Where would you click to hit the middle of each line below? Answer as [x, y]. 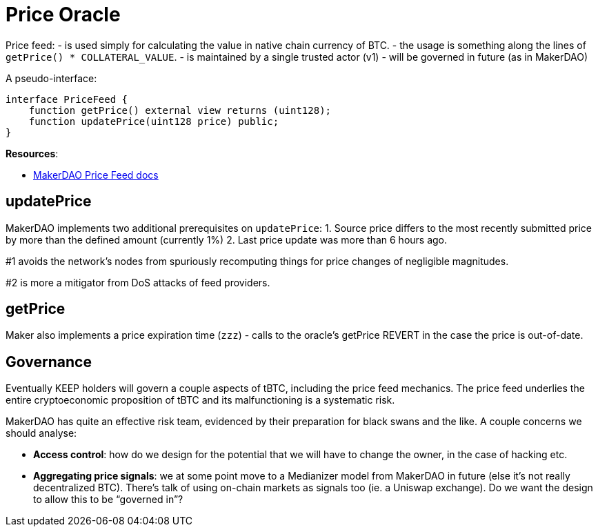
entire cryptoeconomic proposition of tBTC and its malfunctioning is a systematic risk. [200, 400]
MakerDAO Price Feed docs [96, 175]
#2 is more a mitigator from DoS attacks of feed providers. [138, 282]
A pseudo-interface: [51, 78]
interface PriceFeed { [67, 99]
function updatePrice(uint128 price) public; [154, 121]
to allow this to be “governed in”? [108, 500]
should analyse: [41, 433]
